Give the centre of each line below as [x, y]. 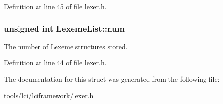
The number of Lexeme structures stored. [66, 46]
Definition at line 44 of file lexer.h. [55, 62]
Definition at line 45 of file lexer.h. [55, 6]
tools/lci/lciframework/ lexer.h [49, 95]
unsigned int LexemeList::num [65, 28]
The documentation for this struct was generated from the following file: [112, 79]
